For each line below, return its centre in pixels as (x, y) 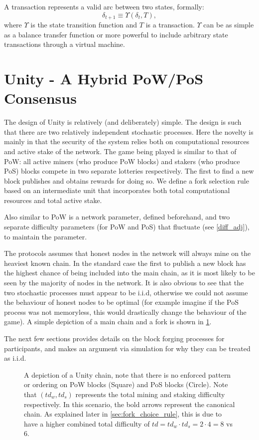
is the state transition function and (84, 25)
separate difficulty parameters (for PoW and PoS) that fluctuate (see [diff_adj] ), (127, 227)
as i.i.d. (15, 358)
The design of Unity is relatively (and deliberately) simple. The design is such (123, 122)
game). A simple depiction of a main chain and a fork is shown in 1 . (108, 322)
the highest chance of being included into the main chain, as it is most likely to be (129, 273)
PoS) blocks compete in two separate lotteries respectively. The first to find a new (129, 171)
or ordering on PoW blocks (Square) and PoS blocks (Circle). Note (126, 384)
